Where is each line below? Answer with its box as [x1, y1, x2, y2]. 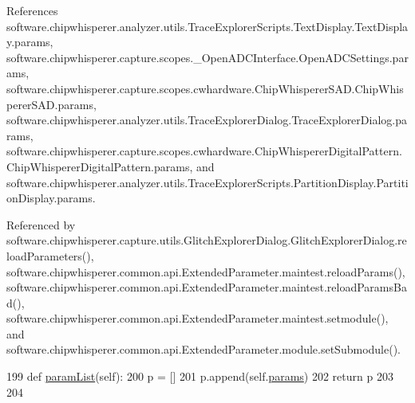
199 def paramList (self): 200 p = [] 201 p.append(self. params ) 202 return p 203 [6, 368, 393, 385]
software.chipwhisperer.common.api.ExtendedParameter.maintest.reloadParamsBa [6, 279, 407, 295]
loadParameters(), [6, 247, 94, 264]
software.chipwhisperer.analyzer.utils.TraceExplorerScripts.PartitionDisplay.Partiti [6, 174, 409, 190]
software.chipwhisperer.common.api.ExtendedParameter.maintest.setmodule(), [6, 310, 389, 327]
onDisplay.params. [6, 190, 96, 206]
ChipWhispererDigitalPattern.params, [6, 158, 193, 174]
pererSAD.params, [6, 96, 97, 112]
